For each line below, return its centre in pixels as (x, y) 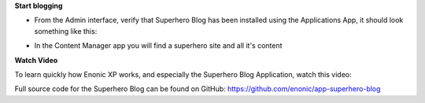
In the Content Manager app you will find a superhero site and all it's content (158, 46)
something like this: (66, 31)
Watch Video (36, 60)
